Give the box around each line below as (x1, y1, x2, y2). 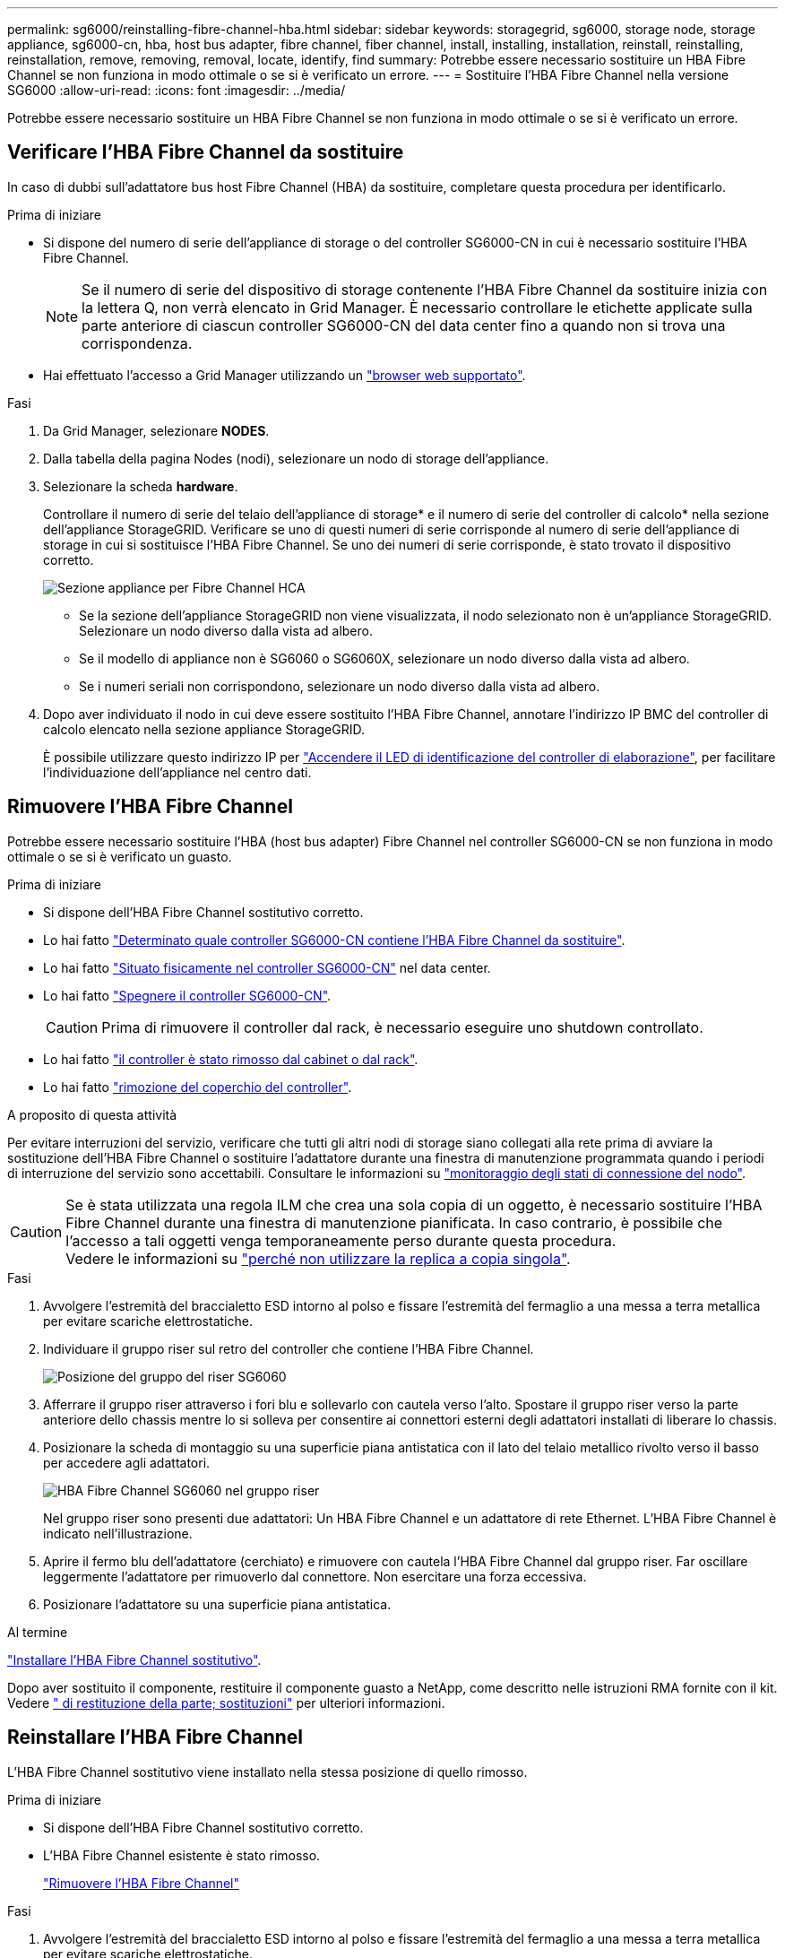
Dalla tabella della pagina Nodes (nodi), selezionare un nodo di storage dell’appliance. (43, 450, 549, 466)
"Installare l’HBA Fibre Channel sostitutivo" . (7, 1651, 262, 1668)
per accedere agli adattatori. (43, 1454, 211, 1470)
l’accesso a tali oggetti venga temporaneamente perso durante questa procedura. (65, 1231, 617, 1250)
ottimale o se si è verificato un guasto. (7, 848, 232, 864)
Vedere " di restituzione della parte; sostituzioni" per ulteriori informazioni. (7, 1694, 445, 1711)
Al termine (7, 1624, 68, 1640)
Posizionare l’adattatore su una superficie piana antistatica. (43, 1596, 392, 1612)
